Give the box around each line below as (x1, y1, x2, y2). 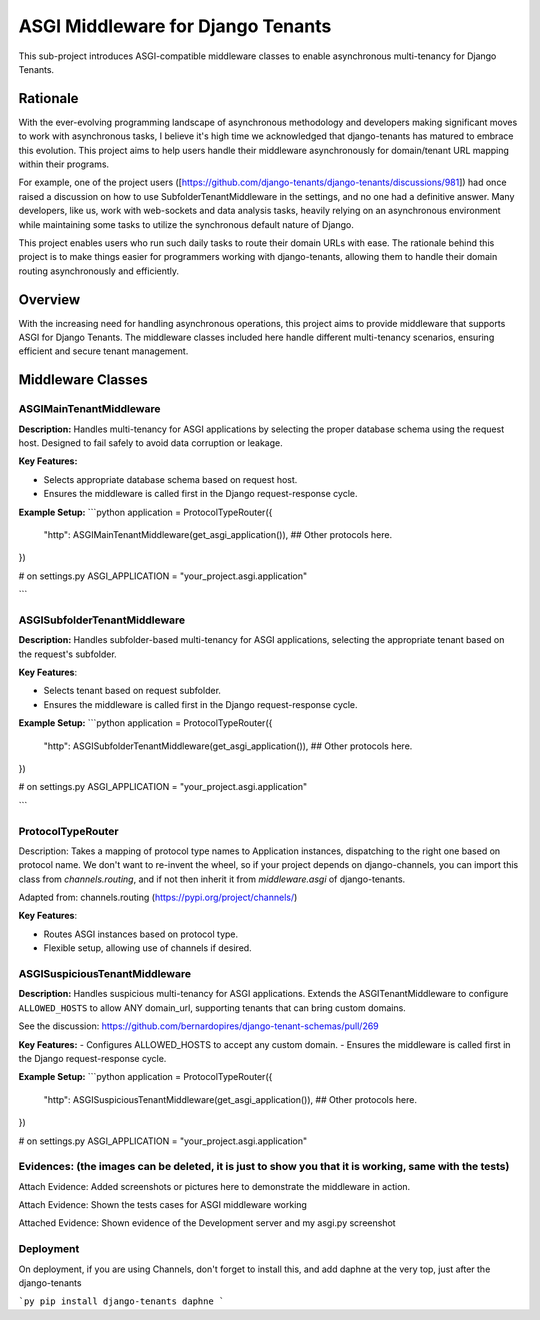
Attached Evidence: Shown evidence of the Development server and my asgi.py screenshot (18, 1217, 396, 1229)
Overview (18, 291, 81, 308)
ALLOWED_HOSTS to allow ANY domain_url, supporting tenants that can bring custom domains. (18, 1001, 407, 1014)
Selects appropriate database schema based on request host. (43, 473, 298, 485)
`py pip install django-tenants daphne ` (18, 1296, 225, 1307)
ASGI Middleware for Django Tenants (18, 15, 332, 37)
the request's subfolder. (18, 648, 117, 660)
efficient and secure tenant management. (18, 345, 189, 357)
